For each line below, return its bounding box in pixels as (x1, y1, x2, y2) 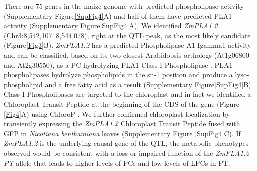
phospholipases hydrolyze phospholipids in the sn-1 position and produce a (4, 69, 233, 80)
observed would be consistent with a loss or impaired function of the (4, 147, 213, 158)
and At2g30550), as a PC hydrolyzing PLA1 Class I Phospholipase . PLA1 (4, 59, 233, 70)
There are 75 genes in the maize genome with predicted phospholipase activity (4, 1, 244, 11)
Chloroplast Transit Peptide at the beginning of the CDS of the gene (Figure (4, 98, 240, 109)
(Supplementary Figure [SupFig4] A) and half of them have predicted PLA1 (4, 10, 232, 21)
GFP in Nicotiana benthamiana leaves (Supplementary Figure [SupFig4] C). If (4, 128, 241, 138)
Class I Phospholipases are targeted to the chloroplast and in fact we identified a (4, 89, 251, 99)
